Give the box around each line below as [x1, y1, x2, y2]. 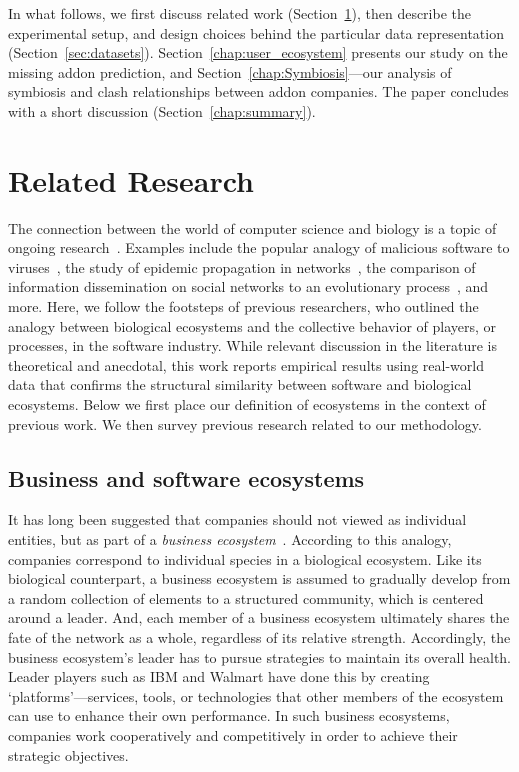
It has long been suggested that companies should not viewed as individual [8, 509, 467, 530]
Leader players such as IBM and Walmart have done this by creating [8, 666, 430, 687]
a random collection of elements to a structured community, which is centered [8, 587, 484, 608]
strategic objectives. [8, 744, 129, 765]
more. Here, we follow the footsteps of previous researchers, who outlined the [8, 296, 479, 317]
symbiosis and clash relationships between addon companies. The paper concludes [8, 81, 509, 102]
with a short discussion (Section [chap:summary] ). [8, 100, 316, 121]
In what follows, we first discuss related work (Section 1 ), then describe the [8, 3, 471, 23]
